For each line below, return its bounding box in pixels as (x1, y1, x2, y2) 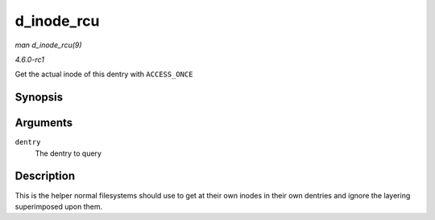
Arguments (14, 116, 73, 130)
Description (14, 169, 76, 183)
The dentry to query (35, 149, 102, 158)
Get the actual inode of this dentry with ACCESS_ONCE (14, 69, 193, 79)
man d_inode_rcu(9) (14, 40, 82, 50)
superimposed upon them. (14, 202, 103, 211)
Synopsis (14, 91, 64, 104)
